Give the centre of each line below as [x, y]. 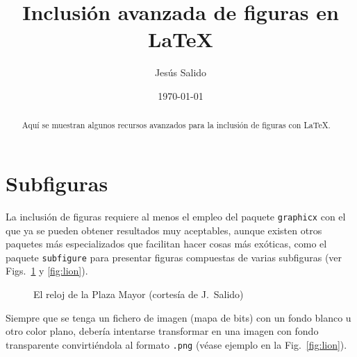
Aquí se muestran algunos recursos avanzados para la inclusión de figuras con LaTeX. [176, 125]
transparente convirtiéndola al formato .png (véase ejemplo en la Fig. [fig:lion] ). [176, 344]
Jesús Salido [181, 72]
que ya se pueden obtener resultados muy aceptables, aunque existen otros [164, 230]
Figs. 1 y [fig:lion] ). [47, 271]
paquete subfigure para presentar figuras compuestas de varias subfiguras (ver [174, 257]
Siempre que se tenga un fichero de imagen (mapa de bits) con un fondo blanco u [178, 317]
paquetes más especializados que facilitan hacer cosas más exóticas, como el [166, 244]
